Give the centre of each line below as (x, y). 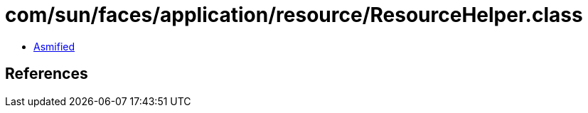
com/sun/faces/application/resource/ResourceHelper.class (294, 15)
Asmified (54, 46)
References (47, 74)
